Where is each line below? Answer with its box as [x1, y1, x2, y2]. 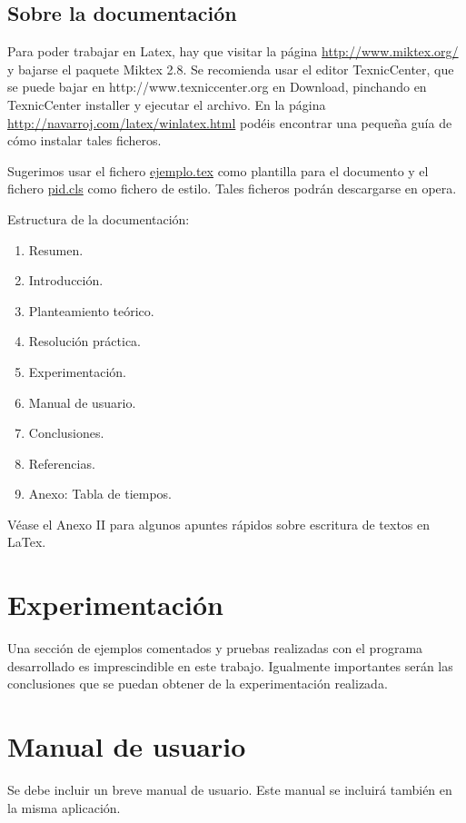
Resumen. [28, 240, 84, 259]
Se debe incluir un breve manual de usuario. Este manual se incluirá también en [7, 780, 452, 799]
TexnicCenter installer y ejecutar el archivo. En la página [7, 94, 326, 114]
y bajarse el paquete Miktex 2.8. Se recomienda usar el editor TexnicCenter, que [7, 59, 454, 78]
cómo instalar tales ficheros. [7, 131, 162, 150]
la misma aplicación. [7, 798, 121, 817]
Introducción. [28, 271, 104, 290]
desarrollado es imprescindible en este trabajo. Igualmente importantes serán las [7, 656, 453, 675]
